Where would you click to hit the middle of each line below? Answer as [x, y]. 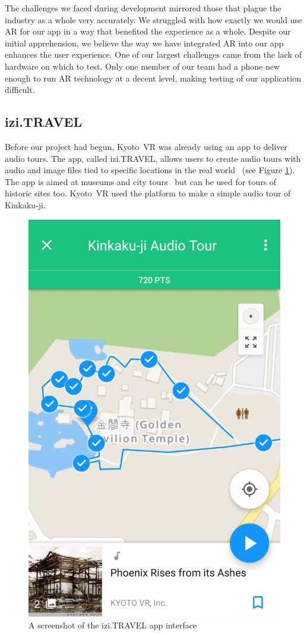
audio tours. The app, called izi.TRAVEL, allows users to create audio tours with [153, 158]
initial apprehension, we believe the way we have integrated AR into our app [144, 43]
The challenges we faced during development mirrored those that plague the [143, 8]
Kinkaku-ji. [25, 204]
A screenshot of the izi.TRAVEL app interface [113, 625]
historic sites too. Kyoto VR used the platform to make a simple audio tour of [148, 193]
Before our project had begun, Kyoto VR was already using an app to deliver [146, 146]
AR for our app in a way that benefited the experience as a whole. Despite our [148, 31]
